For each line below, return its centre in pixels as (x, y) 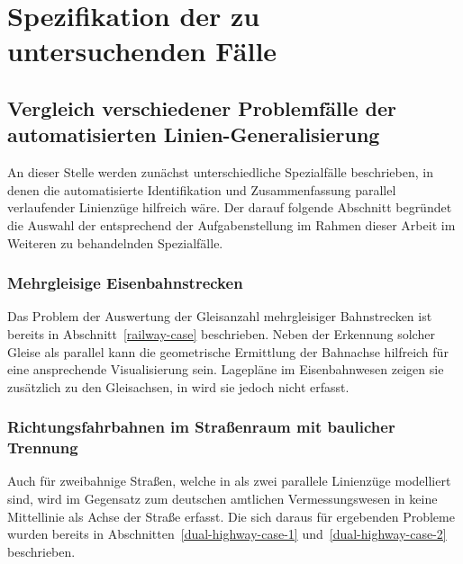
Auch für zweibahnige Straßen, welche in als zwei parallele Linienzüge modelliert (229, 481)
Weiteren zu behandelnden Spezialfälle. (115, 242)
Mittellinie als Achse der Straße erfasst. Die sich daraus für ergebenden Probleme (231, 516)
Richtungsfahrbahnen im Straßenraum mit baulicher (201, 427)
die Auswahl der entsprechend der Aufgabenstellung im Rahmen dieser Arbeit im (231, 224)
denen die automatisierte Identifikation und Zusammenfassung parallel (202, 189)
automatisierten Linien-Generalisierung (194, 134)
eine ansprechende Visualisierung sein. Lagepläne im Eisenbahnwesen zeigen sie (226, 369)
